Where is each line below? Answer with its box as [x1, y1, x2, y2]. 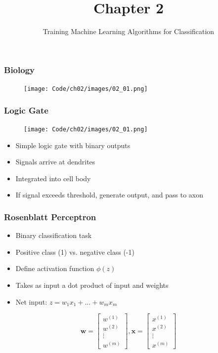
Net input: [15, 296, 47, 307]
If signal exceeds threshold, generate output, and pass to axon [15, 190, 204, 200]
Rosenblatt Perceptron [4, 210, 96, 223]
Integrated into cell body [15, 173, 91, 183]
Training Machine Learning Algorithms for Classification [43, 26, 215, 37]
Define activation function [15, 263, 94, 274]
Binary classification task [15, 230, 92, 240]
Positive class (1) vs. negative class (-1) [15, 246, 134, 257]
